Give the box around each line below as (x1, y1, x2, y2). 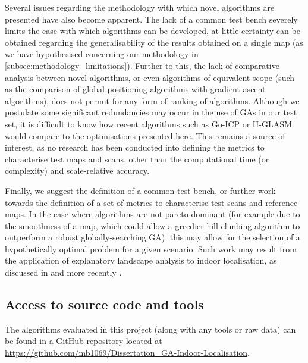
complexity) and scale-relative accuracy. (5, 164, 150, 177)
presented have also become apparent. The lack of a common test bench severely (5, 12, 298, 25)
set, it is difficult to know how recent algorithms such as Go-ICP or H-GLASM (5, 117, 292, 130)
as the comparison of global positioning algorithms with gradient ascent (5, 83, 266, 95)
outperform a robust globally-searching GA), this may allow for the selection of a (5, 231, 300, 243)
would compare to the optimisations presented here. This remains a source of (5, 129, 285, 142)
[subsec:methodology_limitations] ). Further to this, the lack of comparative (5, 59, 279, 71)
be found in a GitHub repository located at (5, 334, 162, 347)
